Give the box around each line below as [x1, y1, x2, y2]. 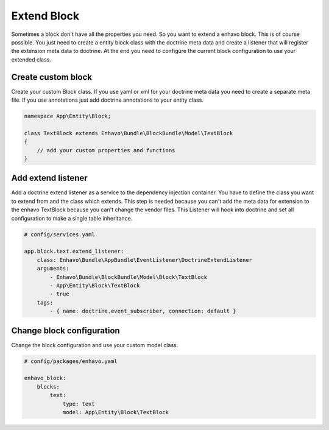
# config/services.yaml [24, 231, 96, 238]
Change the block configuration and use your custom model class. [11, 341, 179, 348]
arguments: [37, 265, 69, 272]
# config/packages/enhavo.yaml [24, 358, 118, 365]
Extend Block [11, 9, 80, 23]
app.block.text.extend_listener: [24, 248, 124, 255]
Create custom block [11, 72, 93, 82]
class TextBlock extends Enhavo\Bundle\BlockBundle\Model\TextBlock [24, 130, 233, 136]
